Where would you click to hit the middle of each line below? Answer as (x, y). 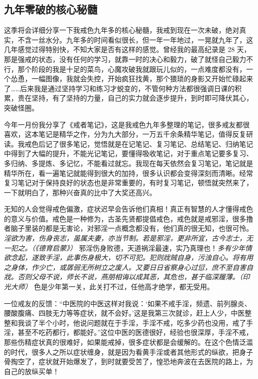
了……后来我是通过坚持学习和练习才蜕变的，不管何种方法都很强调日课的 (119, 88)
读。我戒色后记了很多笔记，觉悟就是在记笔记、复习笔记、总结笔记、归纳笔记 (129, 143)
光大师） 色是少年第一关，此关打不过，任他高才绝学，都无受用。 (109, 287)
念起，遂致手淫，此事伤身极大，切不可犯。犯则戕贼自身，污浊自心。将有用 (132, 257)
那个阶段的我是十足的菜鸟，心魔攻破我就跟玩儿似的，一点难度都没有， (132, 69)
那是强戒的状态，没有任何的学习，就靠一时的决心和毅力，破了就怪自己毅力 (125, 59)
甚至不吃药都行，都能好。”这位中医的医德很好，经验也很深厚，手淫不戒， (135, 332)
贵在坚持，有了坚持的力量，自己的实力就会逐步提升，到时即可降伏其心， (135, 98)
